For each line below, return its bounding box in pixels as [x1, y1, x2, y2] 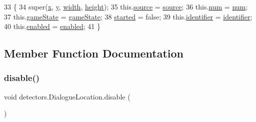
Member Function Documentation [4, 45, 184, 61]
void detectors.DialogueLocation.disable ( [4, 91, 130, 101]
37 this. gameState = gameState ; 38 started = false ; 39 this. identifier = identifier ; [4, 11, 252, 21]
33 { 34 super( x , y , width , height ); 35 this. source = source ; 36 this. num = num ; [4, 1, 248, 11]
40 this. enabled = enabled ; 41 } [4, 21, 101, 31]
